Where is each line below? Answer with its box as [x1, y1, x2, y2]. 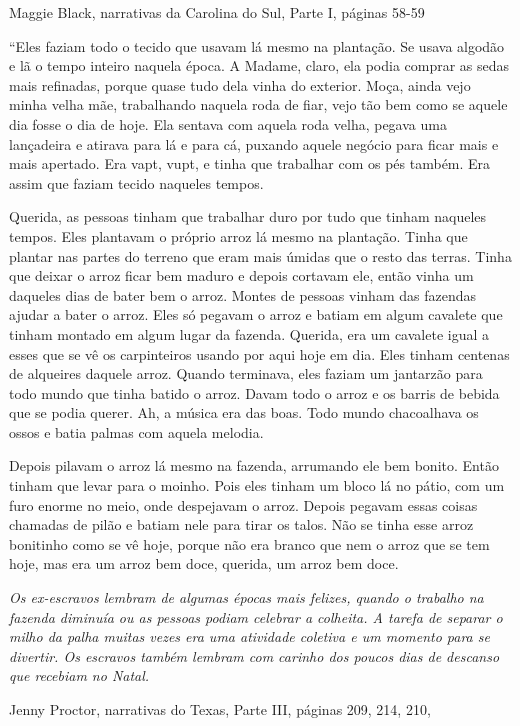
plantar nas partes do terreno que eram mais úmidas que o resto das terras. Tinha [9, 245, 512, 266]
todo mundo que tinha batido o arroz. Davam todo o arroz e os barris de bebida [9, 382, 500, 403]
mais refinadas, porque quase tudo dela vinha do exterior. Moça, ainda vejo [9, 74, 471, 95]
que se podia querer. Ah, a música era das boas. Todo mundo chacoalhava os [9, 402, 479, 423]
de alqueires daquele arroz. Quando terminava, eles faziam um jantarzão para [9, 363, 483, 384]
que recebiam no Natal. [9, 665, 150, 686]
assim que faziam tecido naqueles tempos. [9, 172, 264, 193]
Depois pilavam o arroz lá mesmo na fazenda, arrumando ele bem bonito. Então [9, 455, 499, 476]
